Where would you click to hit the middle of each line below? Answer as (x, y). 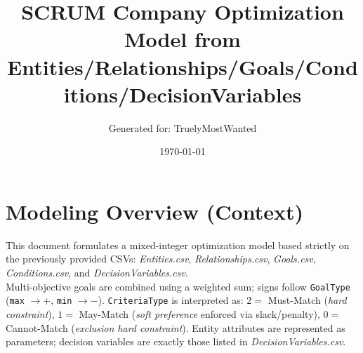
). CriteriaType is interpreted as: (171, 300)
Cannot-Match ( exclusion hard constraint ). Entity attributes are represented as (176, 327)
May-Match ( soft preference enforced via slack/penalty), (199, 313)
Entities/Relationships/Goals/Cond (183, 66)
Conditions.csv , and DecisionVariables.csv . (97, 272)
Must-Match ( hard (307, 300)
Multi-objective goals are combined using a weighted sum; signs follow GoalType (178, 286)
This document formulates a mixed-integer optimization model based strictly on (178, 245)
